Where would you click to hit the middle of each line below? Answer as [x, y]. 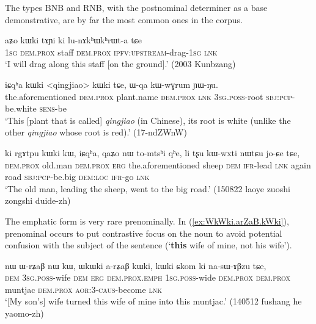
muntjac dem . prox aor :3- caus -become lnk [83, 289]
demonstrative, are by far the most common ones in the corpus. [124, 19]
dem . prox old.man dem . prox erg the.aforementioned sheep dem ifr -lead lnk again [158, 164]
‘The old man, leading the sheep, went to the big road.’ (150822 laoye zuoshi [148, 188]
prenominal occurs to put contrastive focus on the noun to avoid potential [144, 233]
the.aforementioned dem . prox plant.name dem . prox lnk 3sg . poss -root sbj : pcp [149, 96]
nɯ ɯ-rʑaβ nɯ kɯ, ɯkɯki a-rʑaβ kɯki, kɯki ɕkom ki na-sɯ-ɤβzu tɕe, [136, 265]
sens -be [53, 108]
